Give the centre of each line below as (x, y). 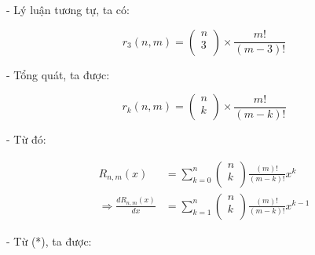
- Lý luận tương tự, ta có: (68, 9)
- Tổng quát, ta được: (58, 74)
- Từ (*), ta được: (49, 240)
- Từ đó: (26, 139)
